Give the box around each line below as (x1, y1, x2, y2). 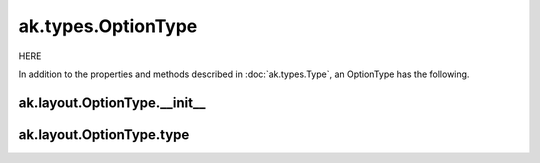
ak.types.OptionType (18, 15, 198, 37)
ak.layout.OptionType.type (18, 126, 190, 143)
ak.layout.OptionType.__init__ (18, 94, 206, 111)
